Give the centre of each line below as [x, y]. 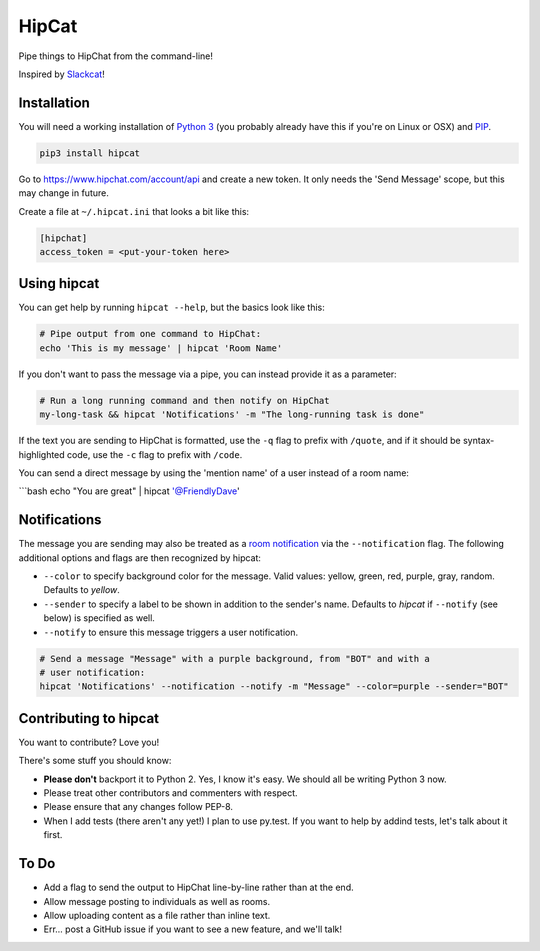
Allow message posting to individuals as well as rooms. [156, 901]
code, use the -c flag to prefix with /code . [154, 454]
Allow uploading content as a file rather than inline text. [157, 915]
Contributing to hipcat [89, 718]
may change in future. [63, 193]
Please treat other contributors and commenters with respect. [171, 793]
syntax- [478, 441]
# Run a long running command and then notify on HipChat [184, 400]
